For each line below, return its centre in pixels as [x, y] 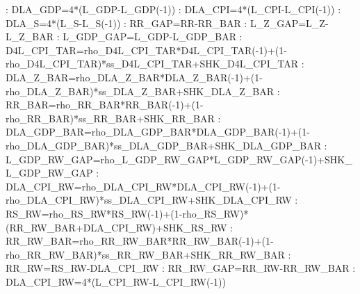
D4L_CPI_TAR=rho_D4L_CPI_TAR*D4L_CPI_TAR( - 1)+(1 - [146, 50]
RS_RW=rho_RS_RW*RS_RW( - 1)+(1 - [94, 213]
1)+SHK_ [330, 159]
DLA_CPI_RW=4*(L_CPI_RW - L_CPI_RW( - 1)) [116, 281]
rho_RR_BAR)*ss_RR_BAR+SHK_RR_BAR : [113, 118]
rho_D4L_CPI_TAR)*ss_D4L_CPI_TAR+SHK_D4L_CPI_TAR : [155, 64]
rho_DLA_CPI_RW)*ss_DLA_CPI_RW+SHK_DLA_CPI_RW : [152, 200]
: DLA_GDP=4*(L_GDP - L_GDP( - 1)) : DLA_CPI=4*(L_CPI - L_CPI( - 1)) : [173, 9]
